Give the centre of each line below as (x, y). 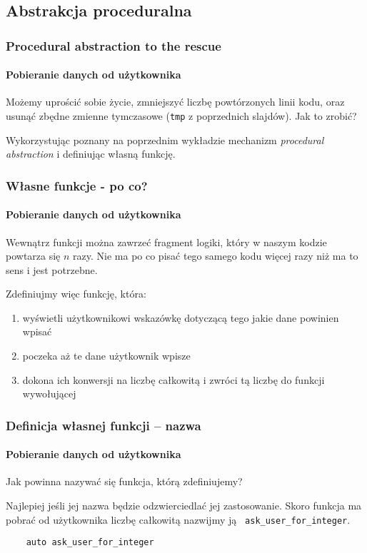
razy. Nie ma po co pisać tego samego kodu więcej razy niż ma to (216, 256)
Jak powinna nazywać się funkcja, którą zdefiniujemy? (124, 481)
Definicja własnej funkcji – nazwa (104, 425)
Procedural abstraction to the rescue (114, 45)
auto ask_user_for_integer (90, 543)
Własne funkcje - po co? (77, 185)
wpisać (37, 331)
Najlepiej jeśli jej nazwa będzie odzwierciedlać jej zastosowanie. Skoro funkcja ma (184, 506)
